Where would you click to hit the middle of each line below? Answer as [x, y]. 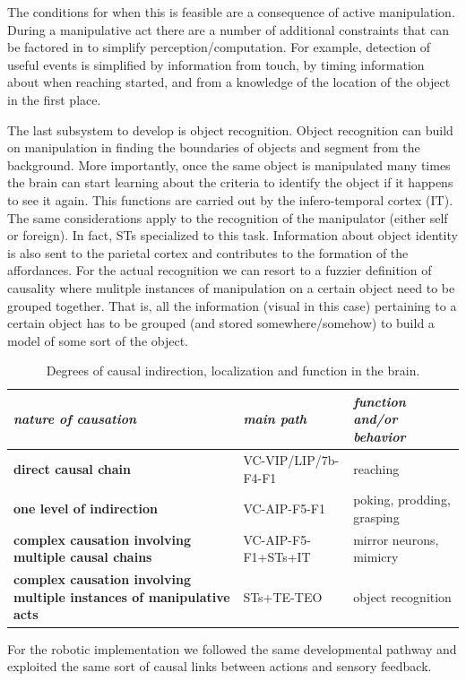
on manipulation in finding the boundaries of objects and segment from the [214, 147]
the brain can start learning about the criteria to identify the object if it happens [230, 182]
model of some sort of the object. [98, 340]
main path [275, 419]
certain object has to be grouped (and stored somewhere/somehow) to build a [221, 323]
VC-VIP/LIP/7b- [291, 459]
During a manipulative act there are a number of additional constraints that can [228, 29]
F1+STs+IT [277, 557]
